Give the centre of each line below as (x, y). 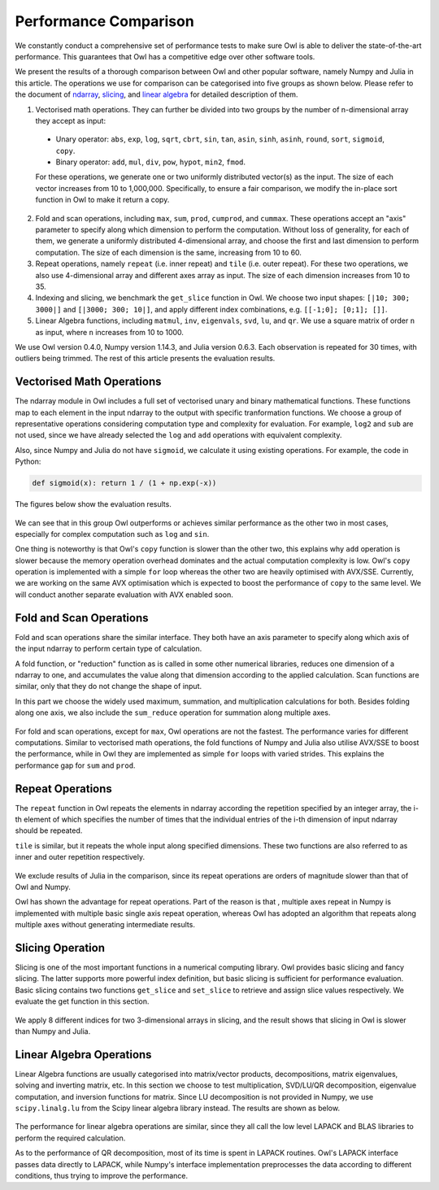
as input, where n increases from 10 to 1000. (110, 332)
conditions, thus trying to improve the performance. (102, 1176)
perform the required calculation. (70, 1138)
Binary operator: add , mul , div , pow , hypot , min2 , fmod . (151, 162)
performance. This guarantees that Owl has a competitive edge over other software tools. (165, 56)
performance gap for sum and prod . (75, 765)
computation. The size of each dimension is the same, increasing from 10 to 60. (169, 252)
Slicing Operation (60, 948)
